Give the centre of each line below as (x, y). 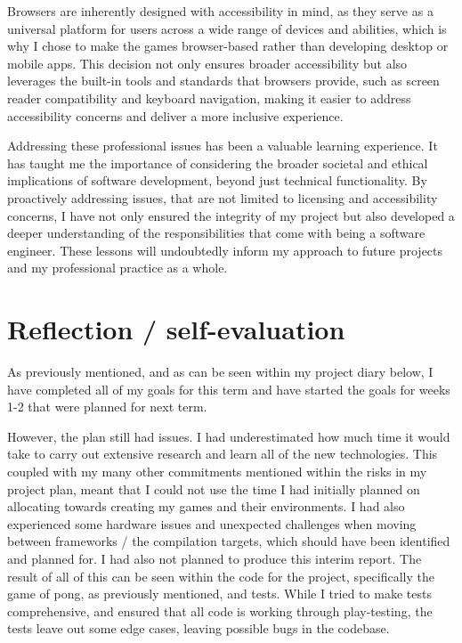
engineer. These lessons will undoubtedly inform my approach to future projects (225, 250)
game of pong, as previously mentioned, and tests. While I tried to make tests (219, 594)
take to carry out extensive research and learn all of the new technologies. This (223, 454)
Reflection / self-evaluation (176, 329)
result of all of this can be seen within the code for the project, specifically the (221, 576)
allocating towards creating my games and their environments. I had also (206, 506)
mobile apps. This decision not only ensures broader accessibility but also (207, 63)
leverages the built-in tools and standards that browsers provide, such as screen (223, 81)
